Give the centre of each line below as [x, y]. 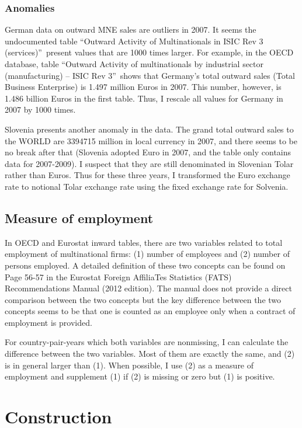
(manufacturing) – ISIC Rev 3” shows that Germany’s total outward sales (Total [150, 75]
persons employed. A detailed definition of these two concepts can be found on [145, 265]
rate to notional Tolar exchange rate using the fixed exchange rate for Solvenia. [147, 186]
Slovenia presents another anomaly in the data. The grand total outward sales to [149, 129]
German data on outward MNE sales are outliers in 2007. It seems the [131, 29]
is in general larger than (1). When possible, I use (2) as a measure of [129, 365]
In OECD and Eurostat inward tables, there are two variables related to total [144, 242]
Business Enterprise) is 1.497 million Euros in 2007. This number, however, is [143, 87]
